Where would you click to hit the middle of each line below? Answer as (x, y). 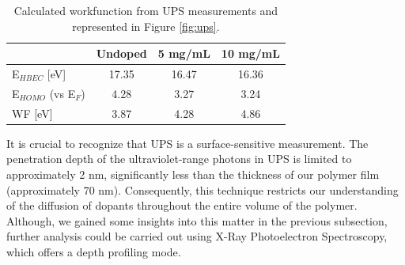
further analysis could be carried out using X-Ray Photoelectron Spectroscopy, (197, 236)
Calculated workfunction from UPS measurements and (146, 10)
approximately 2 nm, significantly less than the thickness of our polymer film (193, 174)
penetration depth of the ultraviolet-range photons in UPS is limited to (179, 159)
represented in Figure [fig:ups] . (146, 26)
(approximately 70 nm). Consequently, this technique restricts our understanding (202, 189)
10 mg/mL (250, 53)
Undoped (121, 53)
